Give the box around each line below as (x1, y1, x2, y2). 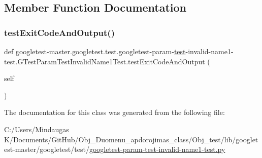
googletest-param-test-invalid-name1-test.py (89, 144, 225, 154)
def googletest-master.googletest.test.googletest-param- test (4, 46, 186, 56)
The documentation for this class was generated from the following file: (4, 107, 225, 117)
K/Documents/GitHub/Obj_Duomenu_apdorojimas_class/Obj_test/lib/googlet (4, 134, 258, 144)
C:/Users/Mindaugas (4, 124, 69, 134)
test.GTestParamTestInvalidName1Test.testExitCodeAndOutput (4, 56, 205, 66)
